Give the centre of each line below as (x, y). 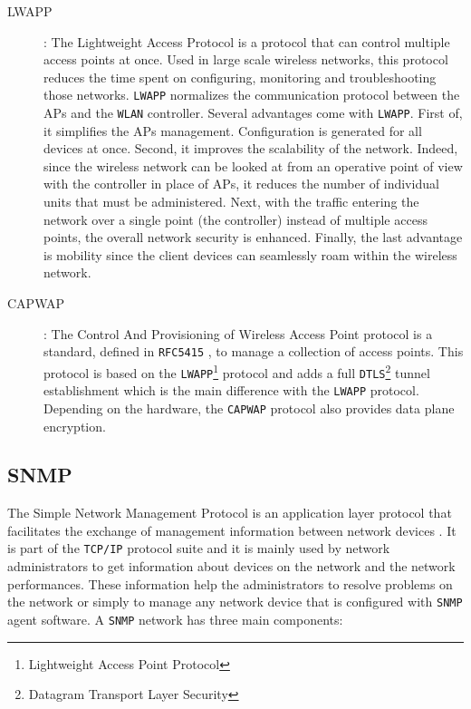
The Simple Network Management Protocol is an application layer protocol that (230, 513)
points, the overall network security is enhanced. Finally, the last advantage (253, 237)
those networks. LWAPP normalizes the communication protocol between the (252, 95)
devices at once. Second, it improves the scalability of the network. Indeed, (251, 148)
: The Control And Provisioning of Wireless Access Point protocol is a (238, 333)
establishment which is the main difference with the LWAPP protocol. (231, 390)
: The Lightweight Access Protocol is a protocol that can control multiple (247, 41)
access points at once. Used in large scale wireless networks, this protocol (246, 59)
